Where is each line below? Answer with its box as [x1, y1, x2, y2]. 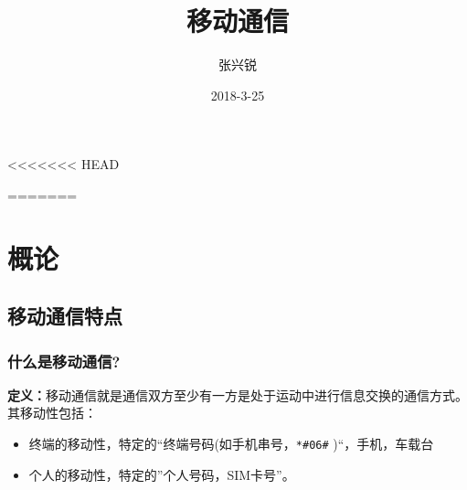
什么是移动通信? [7, 349, 121, 372]
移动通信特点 [7, 302, 122, 330]
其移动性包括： [7, 403, 97, 422]
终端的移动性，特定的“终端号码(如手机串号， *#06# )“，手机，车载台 [28, 434, 434, 453]
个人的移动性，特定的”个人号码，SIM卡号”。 [28, 464, 295, 484]
